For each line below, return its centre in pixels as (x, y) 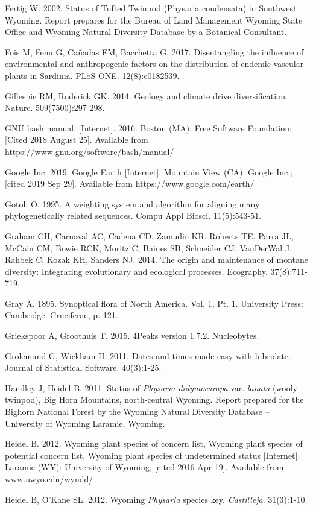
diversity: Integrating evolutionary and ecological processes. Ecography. (136, 271)
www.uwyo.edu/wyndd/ (49, 479)
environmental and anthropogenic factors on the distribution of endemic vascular (154, 64)
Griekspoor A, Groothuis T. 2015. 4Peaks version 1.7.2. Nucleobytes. (132, 335)
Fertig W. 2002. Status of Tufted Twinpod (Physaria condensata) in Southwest (151, 8)
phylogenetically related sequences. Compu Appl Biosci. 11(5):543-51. (133, 216)
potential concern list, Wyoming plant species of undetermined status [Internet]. (153, 455)
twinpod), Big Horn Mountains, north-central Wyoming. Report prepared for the (154, 399)
